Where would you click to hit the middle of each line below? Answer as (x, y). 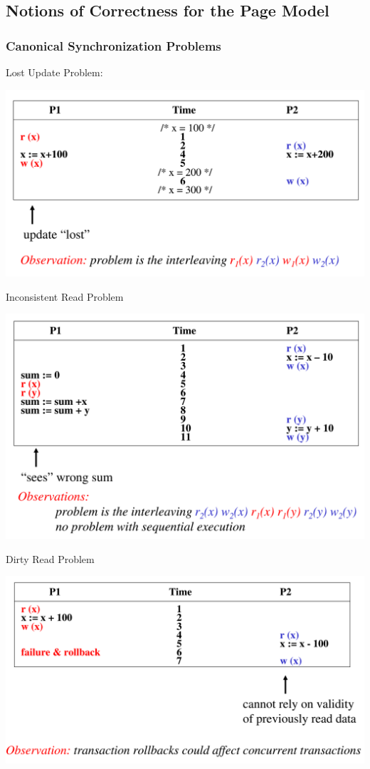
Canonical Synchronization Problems (113, 45)
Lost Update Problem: (54, 72)
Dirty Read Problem (50, 558)
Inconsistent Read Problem (65, 296)
